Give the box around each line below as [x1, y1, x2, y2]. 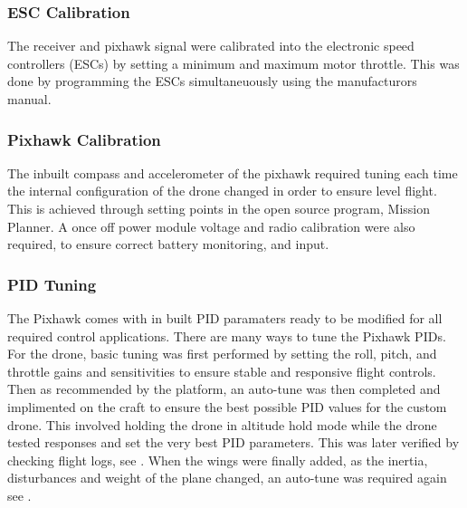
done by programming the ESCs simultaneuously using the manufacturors [7, 72, 417, 91]
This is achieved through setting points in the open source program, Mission [7, 199, 430, 217]
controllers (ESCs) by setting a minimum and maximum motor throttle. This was [7, 53, 460, 72]
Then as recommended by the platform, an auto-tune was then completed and [7, 379, 441, 398]
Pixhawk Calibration [7, 128, 161, 150]
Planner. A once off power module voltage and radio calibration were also [7, 216, 415, 235]
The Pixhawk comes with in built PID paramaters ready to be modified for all [7, 309, 443, 327]
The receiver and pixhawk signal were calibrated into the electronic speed [7, 36, 415, 55]
